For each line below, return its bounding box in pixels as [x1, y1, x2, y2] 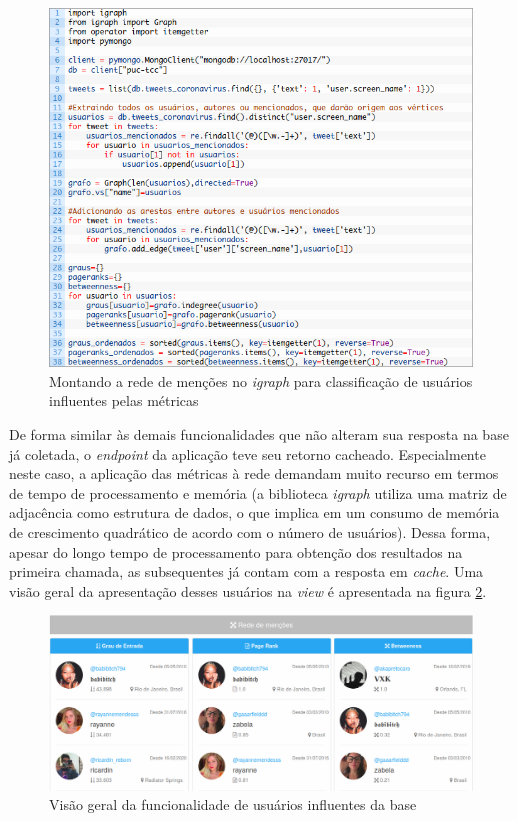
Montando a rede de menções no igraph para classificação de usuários [49, 370, 473, 391]
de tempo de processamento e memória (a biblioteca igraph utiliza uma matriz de [9, 482, 507, 503]
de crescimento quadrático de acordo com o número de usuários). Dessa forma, [9, 522, 491, 543]
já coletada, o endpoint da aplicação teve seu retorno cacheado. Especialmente [9, 443, 486, 464]
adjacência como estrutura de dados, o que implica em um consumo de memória [9, 502, 500, 523]
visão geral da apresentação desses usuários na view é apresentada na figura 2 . [9, 580, 487, 601]
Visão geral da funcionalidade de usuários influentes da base [49, 794, 417, 815]
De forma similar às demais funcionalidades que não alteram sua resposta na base [9, 424, 509, 445]
